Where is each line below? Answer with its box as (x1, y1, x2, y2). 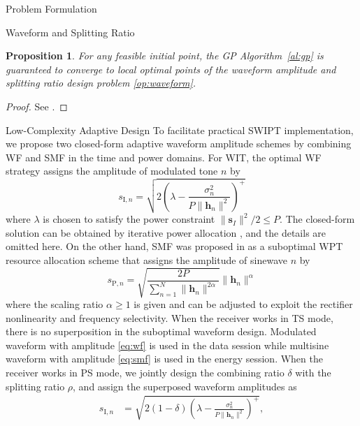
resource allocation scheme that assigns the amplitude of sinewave (6, 252, 287, 267)
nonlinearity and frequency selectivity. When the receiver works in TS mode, (6, 310, 333, 325)
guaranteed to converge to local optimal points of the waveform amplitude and (6, 61, 336, 76)
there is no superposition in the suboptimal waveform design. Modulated (6, 324, 317, 339)
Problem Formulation (6, 1, 97, 15)
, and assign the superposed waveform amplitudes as (73, 379, 297, 393)
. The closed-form (280, 212, 355, 226)
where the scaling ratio (6, 297, 103, 311)
